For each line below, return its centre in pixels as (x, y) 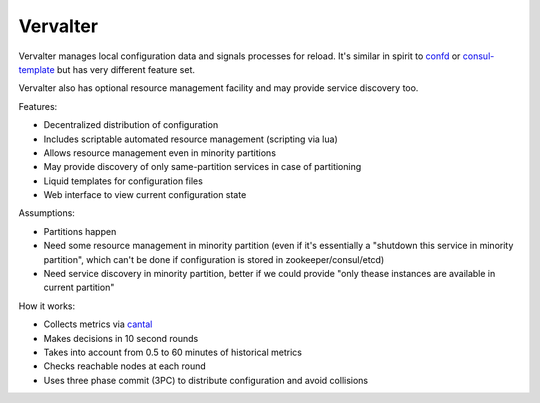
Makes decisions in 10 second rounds (121, 338)
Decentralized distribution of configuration (131, 125)
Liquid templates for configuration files (123, 181)
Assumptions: (46, 213)
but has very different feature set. (125, 69)
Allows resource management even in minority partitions (160, 152)
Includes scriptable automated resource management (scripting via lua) (191, 139)
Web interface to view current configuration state (145, 195)
